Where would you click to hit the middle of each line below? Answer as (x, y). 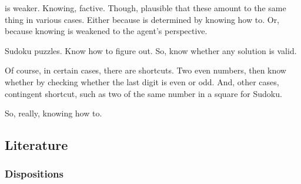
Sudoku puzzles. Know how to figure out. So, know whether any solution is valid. (151, 50)
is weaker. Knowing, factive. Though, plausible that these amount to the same (146, 8)
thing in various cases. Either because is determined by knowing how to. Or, (142, 19)
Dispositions (34, 174)
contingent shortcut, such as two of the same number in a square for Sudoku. (143, 93)
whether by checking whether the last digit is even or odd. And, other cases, (142, 81)
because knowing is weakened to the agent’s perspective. (106, 31)
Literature (36, 145)
